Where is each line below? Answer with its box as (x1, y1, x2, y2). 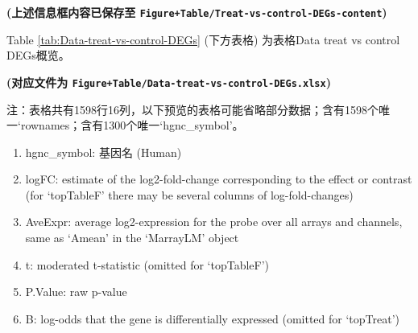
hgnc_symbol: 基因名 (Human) (25, 143, 182, 160)
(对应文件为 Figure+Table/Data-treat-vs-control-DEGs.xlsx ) (6, 73, 331, 90)
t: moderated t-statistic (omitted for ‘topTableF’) (25, 256, 270, 273)
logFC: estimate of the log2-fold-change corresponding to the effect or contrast (25, 171, 412, 187)
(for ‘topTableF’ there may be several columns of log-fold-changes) (25, 186, 354, 203)
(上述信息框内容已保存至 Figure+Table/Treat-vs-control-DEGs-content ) (6, 4, 387, 20)
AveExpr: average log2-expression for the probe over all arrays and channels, (25, 213, 403, 230)
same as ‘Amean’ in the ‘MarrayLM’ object (25, 229, 239, 246)
